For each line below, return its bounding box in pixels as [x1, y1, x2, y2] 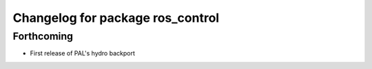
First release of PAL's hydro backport [30, 49, 136, 57]
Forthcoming [12, 30, 74, 42]
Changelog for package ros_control [12, 10, 220, 25]
